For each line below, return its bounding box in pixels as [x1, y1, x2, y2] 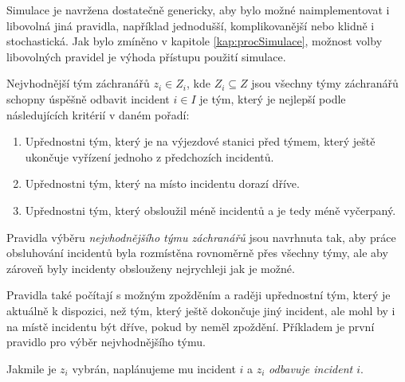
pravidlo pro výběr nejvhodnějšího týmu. [6, 333, 206, 350]
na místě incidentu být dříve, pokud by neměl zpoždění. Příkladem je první [6, 318, 375, 334]
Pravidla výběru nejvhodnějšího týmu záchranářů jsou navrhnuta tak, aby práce [6, 228, 396, 245]
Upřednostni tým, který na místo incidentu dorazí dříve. [25, 175, 300, 192]
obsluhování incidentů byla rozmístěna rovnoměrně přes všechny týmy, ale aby [6, 244, 388, 261]
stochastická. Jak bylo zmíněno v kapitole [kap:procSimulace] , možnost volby [6, 33, 383, 49]
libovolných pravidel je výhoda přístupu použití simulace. [6, 48, 286, 64]
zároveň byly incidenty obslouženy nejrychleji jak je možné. [6, 259, 295, 276]
